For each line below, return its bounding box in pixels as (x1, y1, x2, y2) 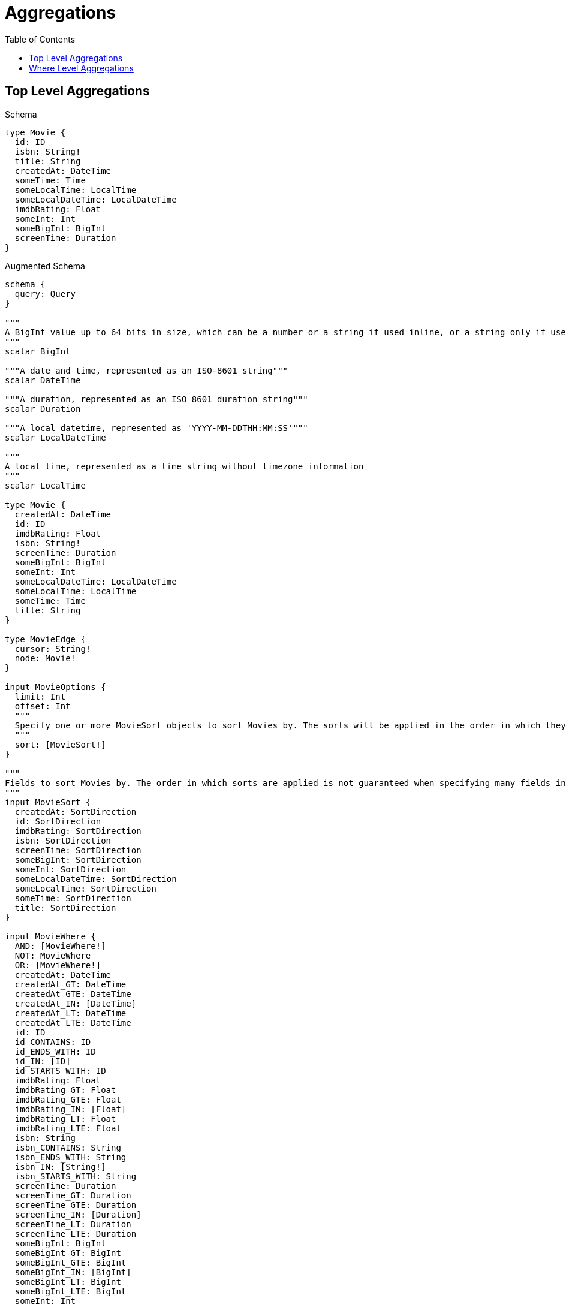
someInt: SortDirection (14, 864, 127, 874)
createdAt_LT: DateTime (14, 1008, 127, 1018)
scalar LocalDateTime (5, 432, 106, 442)
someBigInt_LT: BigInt (14, 1276, 121, 1287)
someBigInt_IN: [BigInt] (14, 1267, 131, 1277)
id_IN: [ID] (14, 1056, 71, 1066)
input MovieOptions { (5, 682, 106, 692)
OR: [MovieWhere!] (14, 960, 101, 970)
